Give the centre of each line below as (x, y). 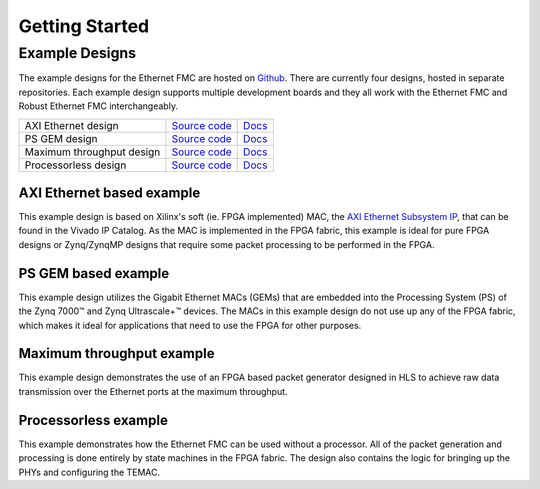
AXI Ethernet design (71, 125)
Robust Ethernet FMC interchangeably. (98, 106)
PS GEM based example (94, 273)
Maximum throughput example (116, 353)
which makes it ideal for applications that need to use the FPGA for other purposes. (190, 325)
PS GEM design (61, 138)
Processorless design (75, 165)
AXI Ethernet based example (109, 192)
